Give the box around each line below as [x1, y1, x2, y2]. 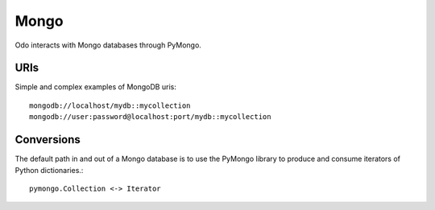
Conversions [14, 133, 81, 146]
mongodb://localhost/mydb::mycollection [29, 101, 191, 110]
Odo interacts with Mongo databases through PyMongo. [14, 40, 201, 50]
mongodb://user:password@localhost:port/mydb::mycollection [29, 113, 271, 121]
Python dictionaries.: [14, 165, 84, 175]
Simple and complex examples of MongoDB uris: [14, 82, 176, 92]
